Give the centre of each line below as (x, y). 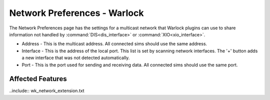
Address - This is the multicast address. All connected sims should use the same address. (114, 44)
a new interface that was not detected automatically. (76, 58)
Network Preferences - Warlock (76, 13)
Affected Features (38, 79)
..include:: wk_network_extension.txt (47, 91)
